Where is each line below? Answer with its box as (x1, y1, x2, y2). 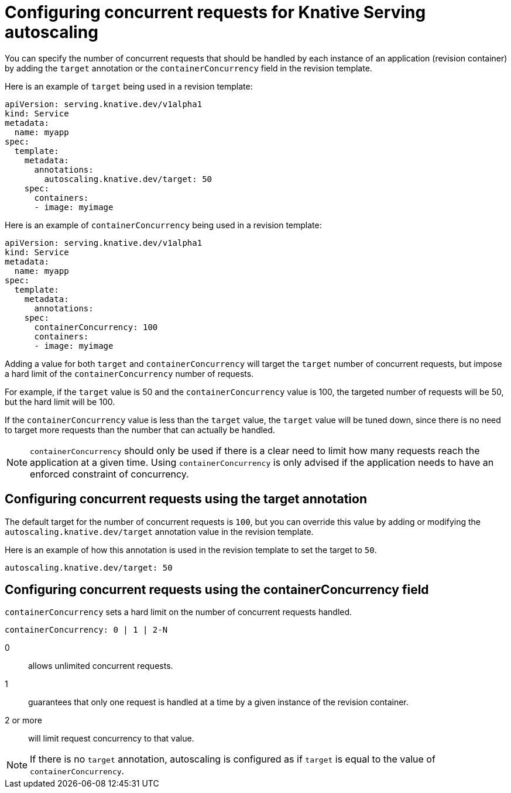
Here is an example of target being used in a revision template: (5, 81, 253, 91)
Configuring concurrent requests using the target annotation (5, 492, 367, 507)
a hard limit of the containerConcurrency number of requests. (5, 368, 254, 379)
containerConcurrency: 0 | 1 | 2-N (5, 625, 168, 635)
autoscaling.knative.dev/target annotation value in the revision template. (5, 526, 314, 537)
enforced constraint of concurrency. (30, 468, 189, 480)
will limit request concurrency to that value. (28, 733, 194, 744)
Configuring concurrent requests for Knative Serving (5, 2, 426, 22)
